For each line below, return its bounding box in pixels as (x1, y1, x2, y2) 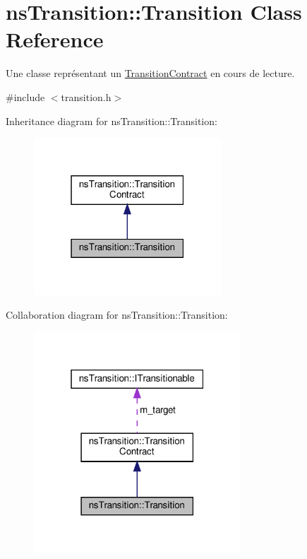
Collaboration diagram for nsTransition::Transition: (6, 307, 228, 322)
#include (6, 89, 45, 104)
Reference (6, 25, 104, 54)
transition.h (61, 89, 112, 104)
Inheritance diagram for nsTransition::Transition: (6, 113, 217, 128)
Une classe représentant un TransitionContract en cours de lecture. (6, 66, 295, 81)
